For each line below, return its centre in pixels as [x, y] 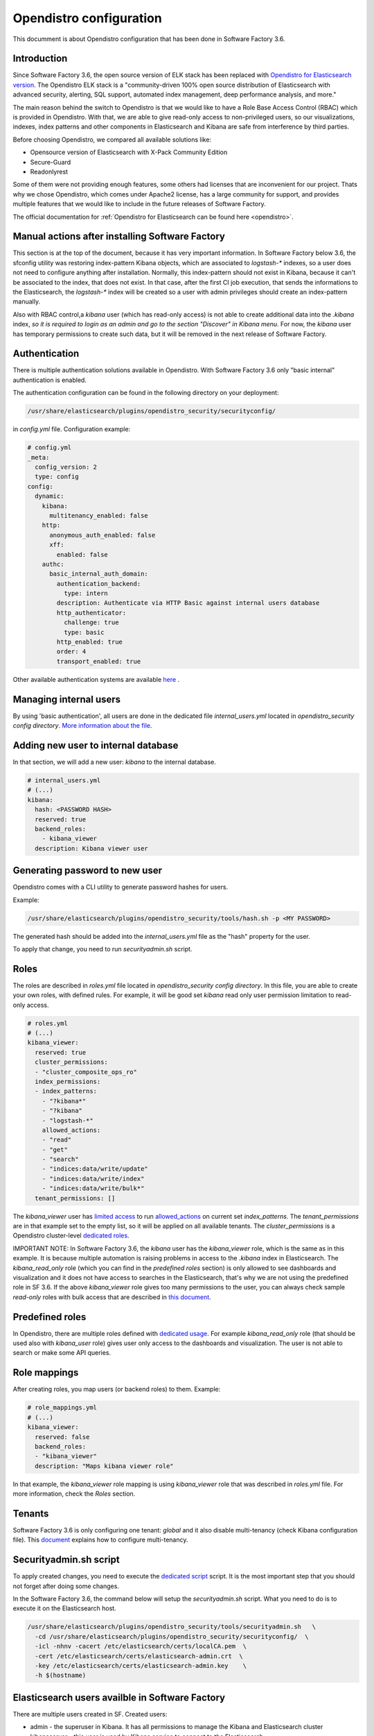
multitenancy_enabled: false [99, 515]
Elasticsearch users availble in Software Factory [119, 1697]
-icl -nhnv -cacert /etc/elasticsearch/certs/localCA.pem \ [141, 1646]
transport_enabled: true [99, 661]
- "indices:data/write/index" [93, 1178]
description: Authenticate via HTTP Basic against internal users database [188, 603]
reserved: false [62, 1437]
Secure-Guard [51, 162]
